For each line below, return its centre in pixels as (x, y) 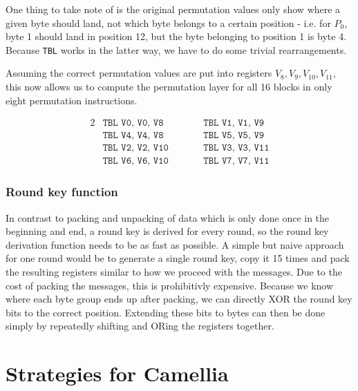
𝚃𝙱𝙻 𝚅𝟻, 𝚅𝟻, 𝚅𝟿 (234, 136)
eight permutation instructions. (72, 100)
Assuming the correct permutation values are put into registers (139, 73)
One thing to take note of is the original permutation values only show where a (173, 9)
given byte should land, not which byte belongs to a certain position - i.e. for (168, 22)
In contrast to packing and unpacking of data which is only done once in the (168, 217)
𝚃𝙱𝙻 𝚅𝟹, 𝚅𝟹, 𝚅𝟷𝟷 (236, 148)
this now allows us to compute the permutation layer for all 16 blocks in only (169, 87)
